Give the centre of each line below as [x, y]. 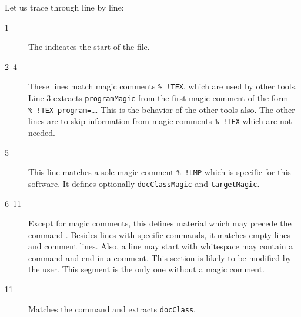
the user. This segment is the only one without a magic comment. [147, 269]
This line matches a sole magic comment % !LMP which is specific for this [160, 172]
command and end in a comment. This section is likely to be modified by [160, 257]
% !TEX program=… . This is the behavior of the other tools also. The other [162, 109]
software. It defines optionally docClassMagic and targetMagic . [144, 183]
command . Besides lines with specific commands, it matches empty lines [159, 234]
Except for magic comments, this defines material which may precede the [160, 223]
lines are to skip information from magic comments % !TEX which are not [160, 121]
